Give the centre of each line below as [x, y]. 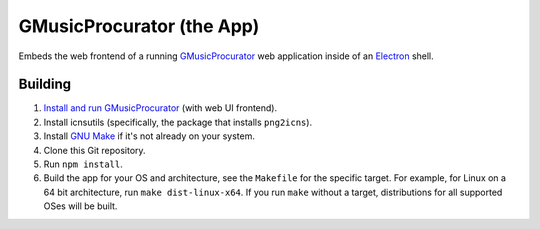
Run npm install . [83, 164]
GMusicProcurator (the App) [139, 26]
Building [45, 84]
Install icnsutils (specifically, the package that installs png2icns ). [178, 122]
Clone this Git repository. [94, 150]
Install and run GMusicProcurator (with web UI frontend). [160, 108]
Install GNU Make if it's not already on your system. [149, 136]
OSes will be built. [80, 206]
